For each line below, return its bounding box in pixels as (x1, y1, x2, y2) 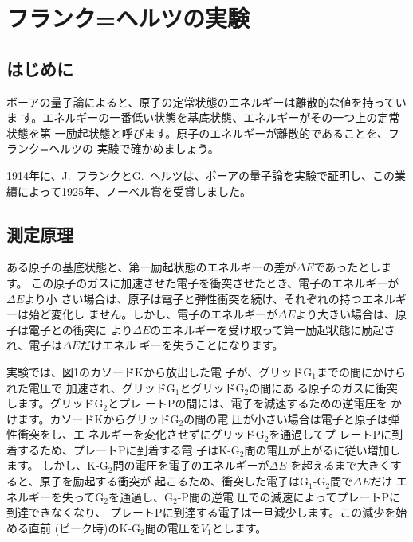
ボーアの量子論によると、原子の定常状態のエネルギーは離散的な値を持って (6, 93, 395, 110)
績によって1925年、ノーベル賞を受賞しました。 (6, 182, 251, 199)
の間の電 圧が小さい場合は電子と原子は (183, 410, 388, 427)
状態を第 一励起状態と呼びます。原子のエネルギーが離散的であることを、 (6, 124, 389, 141)
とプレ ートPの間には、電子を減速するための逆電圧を (108, 395, 387, 411)
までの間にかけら (316, 363, 406, 380)
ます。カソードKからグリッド (17, 410, 171, 427)
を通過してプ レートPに (269, 426, 392, 443)
